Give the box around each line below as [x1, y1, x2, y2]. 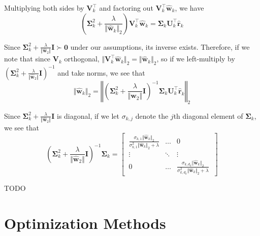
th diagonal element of [173, 110, 243, 121]
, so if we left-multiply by [156, 53, 235, 64]
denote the [135, 110, 169, 121]
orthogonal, [64, 53, 100, 64]
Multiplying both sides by [4, 3, 84, 13]
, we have [175, 3, 204, 13]
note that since [4, 53, 51, 64]
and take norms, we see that [57, 67, 145, 78]
